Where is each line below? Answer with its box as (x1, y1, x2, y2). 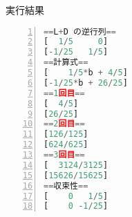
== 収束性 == (44, 180, 88, 191)
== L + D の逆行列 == (44, 26, 116, 37)
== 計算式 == (44, 57, 88, 68)
